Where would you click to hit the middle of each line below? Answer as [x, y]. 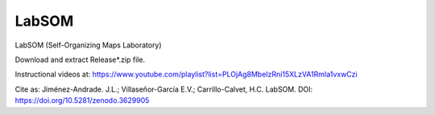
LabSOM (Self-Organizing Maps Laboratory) [88, 45]
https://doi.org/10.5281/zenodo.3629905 [82, 101]
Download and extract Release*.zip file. [80, 60]
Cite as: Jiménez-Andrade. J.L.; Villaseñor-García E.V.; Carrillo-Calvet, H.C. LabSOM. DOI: [164, 89]
